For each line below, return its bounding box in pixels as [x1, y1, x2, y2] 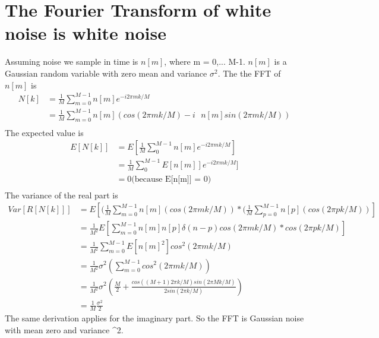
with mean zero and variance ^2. [5, 324, 124, 336]
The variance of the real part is [5, 188, 118, 201]
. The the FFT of [217, 67, 281, 79]
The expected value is [5, 126, 84, 138]
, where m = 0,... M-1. [164, 55, 245, 68]
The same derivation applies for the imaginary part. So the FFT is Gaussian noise [5, 312, 304, 324]
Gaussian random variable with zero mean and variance [5, 67, 207, 79]
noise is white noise [5, 21, 166, 45]
